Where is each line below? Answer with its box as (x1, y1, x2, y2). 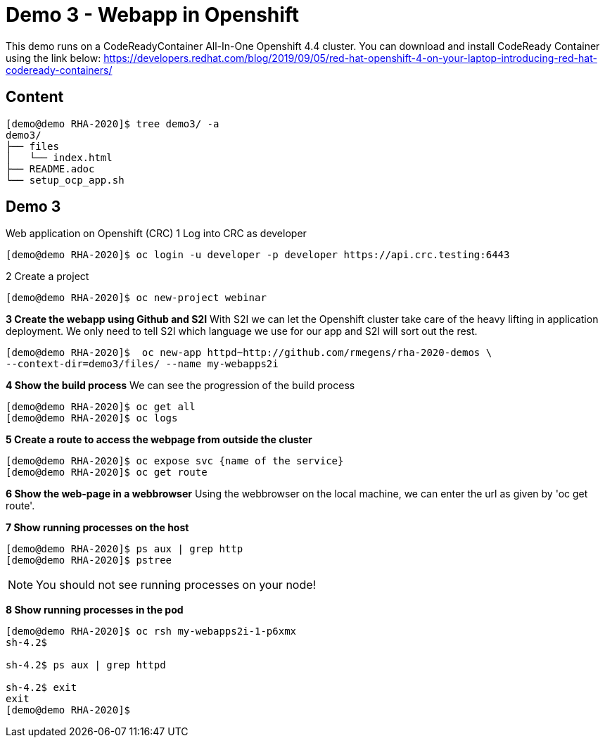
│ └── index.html (6, 151, 113, 163)
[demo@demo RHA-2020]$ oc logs (6, 412, 178, 424)
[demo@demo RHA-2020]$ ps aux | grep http (6, 543, 243, 555)
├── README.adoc (6, 163, 95, 174)
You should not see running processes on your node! (36, 578, 317, 592)
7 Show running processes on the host (6, 521, 189, 534)
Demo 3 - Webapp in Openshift (6, 3, 300, 27)
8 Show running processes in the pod (6, 604, 184, 616)
